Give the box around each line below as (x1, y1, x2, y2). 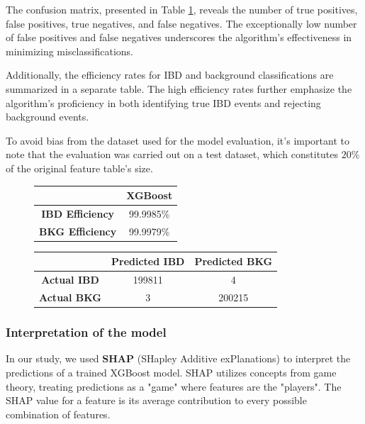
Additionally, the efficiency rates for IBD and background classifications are (6, 67, 334, 82)
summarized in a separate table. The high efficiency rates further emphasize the (6, 81, 352, 96)
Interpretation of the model (6, 323, 167, 341)
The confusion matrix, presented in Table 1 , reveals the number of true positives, (6, 2, 358, 16)
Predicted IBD (111, 254, 185, 269)
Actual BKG (39, 290, 102, 304)
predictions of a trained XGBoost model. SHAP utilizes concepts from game (6, 364, 337, 379)
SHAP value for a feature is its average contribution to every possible (6, 393, 307, 408)
